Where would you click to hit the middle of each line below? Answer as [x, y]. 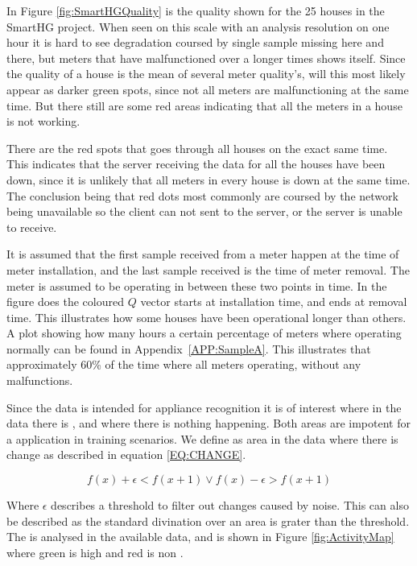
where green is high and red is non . [95, 552]
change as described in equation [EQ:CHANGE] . [126, 454]
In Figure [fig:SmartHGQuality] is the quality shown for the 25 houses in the [196, 10]
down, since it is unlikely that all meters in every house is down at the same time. [208, 179]
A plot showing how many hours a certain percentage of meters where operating [204, 333]
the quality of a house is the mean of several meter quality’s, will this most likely [206, 74]
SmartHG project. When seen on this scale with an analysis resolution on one [198, 26]
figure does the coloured [65, 302]
